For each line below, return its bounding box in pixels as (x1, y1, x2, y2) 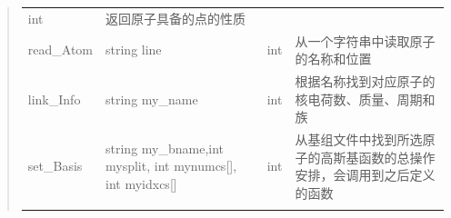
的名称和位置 (295, 49, 372, 68)
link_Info (27, 89, 81, 108)
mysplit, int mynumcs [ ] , (105, 156, 237, 175)
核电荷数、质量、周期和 (295, 89, 436, 108)
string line (105, 40, 162, 59)
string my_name (105, 89, 198, 108)
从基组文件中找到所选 (295, 130, 423, 149)
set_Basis (27, 156, 83, 175)
